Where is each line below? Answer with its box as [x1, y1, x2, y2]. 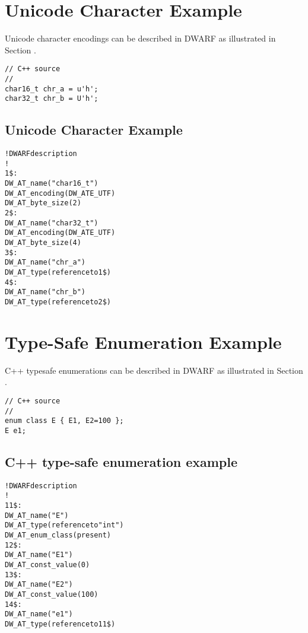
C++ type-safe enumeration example [5, 452, 238, 470]
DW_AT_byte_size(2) [5, 199, 81, 208]
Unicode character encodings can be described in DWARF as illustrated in [5, 32, 276, 44]
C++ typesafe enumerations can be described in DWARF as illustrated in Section [5, 364, 303, 376]
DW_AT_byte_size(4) [5, 238, 81, 247]
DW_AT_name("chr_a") [5, 258, 86, 267]
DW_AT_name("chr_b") [5, 288, 86, 297]
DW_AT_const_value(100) [5, 590, 99, 599]
